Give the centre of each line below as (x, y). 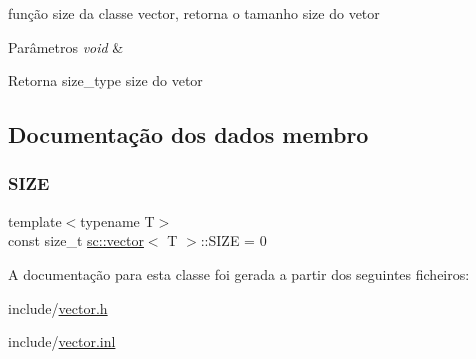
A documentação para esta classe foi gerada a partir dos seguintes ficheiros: (239, 273)
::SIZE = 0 (233, 240)
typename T (117, 220)
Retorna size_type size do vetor (105, 80)
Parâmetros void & (66, 46)
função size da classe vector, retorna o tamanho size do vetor (194, 13)
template (35, 220)
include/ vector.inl (62, 341)
